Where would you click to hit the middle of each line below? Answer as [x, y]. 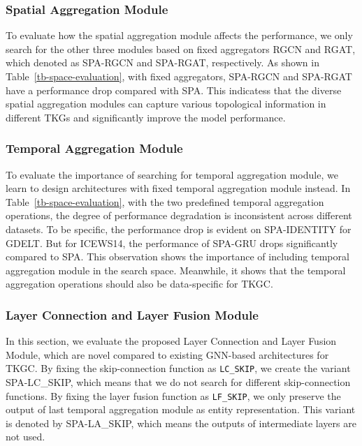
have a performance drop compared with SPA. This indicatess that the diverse [174, 90]
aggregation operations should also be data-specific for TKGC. [139, 284]
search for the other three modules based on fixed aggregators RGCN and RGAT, [181, 49]
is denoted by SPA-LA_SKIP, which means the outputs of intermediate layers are [181, 423]
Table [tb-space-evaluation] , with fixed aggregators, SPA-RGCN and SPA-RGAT [179, 76]
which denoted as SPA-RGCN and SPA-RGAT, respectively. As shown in [162, 62]
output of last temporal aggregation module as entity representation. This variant [181, 409]
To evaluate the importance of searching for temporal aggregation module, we [172, 174]
